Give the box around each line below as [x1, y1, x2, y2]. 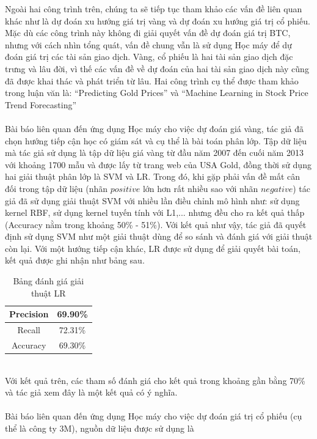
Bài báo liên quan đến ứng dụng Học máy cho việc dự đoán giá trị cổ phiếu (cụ [5, 410, 302, 422]
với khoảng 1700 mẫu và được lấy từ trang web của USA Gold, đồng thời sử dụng [5, 158, 312, 171]
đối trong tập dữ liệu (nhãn [5, 182, 108, 194]
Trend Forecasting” [5, 98, 77, 111]
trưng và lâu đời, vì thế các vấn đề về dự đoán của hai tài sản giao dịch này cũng [5, 62, 309, 75]
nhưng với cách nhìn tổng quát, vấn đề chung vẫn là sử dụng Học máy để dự [5, 38, 292, 51]
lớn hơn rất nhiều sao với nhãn [142, 182, 258, 194]
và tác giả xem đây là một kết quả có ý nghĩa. [5, 386, 178, 399]
